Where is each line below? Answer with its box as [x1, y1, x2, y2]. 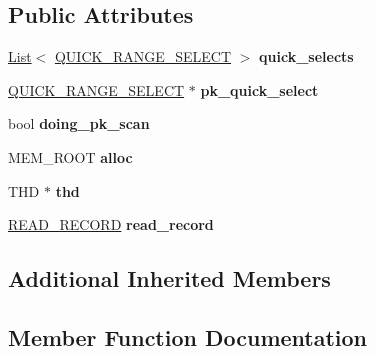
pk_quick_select [200, 79, 319, 100]
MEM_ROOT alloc [8, 146, 133, 167]
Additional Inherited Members [8, 263, 331, 294]
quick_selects [259, 46, 354, 67]
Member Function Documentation [8, 321, 368, 352]
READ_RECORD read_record [8, 214, 214, 235]
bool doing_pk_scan [8, 113, 150, 134]
